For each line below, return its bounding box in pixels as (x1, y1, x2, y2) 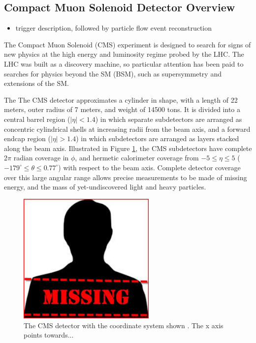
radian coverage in (13, 152, 69, 163)
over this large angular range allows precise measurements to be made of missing (4, 172, 247, 182)
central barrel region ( (4, 114, 70, 124)
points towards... (24, 330, 74, 340)
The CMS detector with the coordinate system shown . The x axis (24, 320, 224, 330)
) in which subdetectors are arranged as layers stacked (76, 133, 239, 144)
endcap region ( (4, 133, 51, 144)
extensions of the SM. (4, 78, 69, 88)
